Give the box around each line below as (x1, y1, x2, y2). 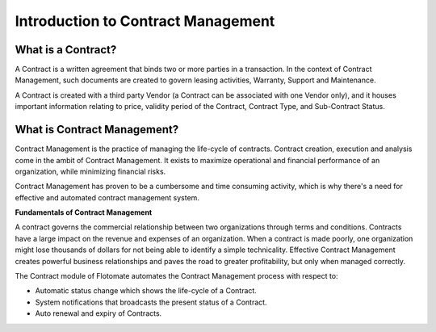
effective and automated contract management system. (15, 192, 199, 202)
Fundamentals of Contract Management (15, 208, 153, 217)
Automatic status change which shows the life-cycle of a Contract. (35, 286, 258, 296)
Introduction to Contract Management (15, 12, 275, 30)
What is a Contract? (15, 43, 117, 57)
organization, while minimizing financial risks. (15, 166, 166, 176)
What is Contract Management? (15, 123, 179, 137)
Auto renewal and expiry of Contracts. (35, 309, 162, 318)
